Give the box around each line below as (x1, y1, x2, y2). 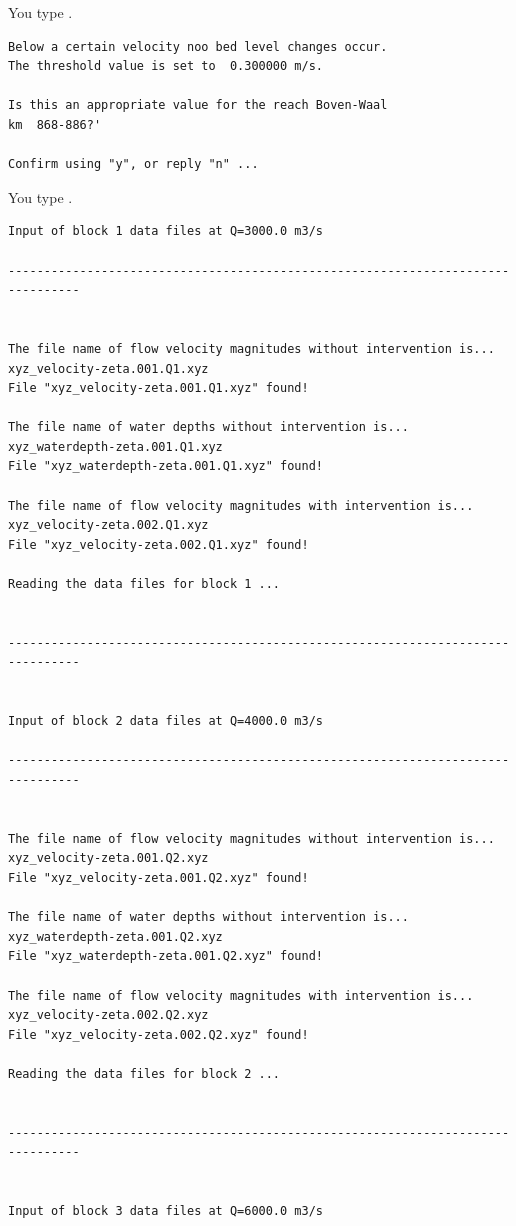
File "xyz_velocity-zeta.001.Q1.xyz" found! (8, 381, 309, 396)
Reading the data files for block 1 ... (8, 577, 281, 592)
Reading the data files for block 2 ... (8, 1066, 281, 1081)
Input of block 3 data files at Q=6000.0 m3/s (8, 1204, 323, 1219)
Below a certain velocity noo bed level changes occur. (8, 39, 388, 54)
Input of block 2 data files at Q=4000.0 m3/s (8, 714, 323, 729)
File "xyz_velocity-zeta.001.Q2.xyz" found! (8, 870, 309, 885)
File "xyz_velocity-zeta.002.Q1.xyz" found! (8, 537, 309, 552)
